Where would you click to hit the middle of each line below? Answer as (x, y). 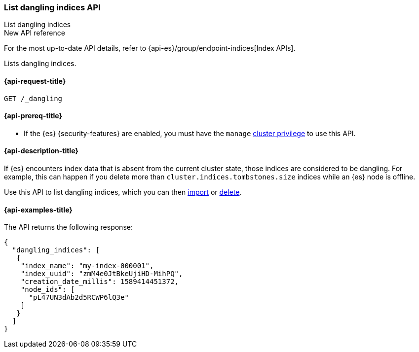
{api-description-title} (41, 151)
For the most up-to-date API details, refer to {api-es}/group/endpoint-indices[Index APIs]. (150, 48)
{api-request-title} (35, 81)
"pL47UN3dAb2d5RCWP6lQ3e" (79, 298)
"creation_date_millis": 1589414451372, (100, 282)
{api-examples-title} (38, 210)
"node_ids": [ (48, 290)
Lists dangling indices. (40, 64)
